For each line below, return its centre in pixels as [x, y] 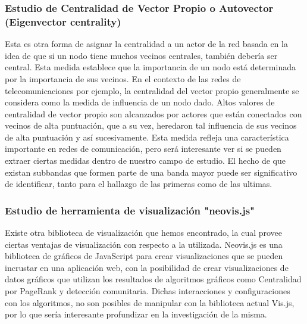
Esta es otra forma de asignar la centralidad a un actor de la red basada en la [146, 44]
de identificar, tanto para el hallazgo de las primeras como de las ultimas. [139, 184]
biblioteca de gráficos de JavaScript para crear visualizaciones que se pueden [144, 256]
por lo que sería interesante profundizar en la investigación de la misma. [136, 314]
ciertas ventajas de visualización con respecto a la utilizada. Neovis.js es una [144, 244]
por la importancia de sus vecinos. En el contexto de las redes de [123, 78]
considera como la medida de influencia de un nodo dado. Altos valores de [140, 102]
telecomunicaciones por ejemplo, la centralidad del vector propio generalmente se [152, 90]
